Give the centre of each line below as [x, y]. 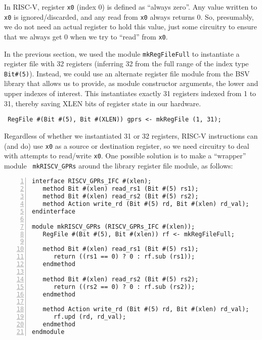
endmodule [48, 332]
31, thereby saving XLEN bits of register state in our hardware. [103, 103]
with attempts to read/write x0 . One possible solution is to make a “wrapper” [125, 156]
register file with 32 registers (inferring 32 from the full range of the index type [126, 63]
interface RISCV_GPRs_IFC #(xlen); [92, 181]
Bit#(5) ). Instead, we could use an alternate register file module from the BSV [127, 73]
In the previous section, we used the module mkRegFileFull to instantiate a [122, 53]
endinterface [54, 211]
